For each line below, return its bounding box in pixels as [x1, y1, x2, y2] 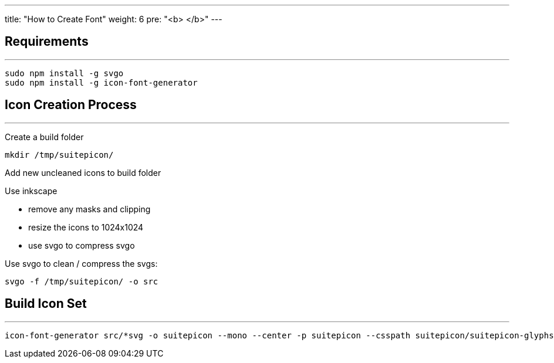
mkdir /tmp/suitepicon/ [5, 150, 114, 160]
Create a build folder [5, 131, 84, 142]
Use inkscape [5, 185, 58, 196]
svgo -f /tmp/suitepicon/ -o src [5, 276, 158, 286]
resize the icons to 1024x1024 [28, 222, 144, 232]
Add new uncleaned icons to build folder [5, 167, 161, 178]
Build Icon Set [5, 296, 87, 311]
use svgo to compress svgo [28, 240, 135, 250]
